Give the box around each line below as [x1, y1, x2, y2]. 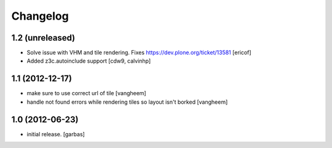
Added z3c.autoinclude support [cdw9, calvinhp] [26, 57, 151, 64]
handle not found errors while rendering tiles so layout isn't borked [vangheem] [26, 98, 228, 106]
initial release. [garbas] [26, 130, 85, 138]
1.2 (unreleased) [11, 33, 76, 43]
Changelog [11, 9, 69, 23]
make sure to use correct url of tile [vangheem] [26, 90, 147, 97]
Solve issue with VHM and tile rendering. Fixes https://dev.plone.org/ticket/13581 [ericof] [26, 49, 251, 56]
